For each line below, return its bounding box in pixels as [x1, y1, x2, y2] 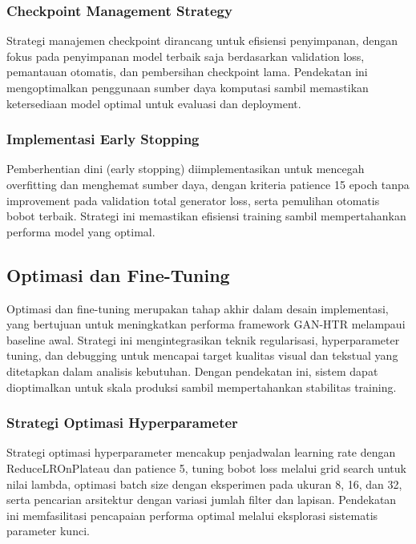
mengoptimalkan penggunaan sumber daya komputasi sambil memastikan [6, 79, 369, 95]
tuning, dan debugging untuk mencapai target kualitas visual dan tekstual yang [6, 347, 398, 364]
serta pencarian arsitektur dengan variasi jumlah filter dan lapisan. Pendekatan [6, 491, 397, 508]
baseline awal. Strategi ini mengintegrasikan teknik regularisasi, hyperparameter [6, 331, 400, 348]
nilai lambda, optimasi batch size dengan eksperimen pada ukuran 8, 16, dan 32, [6, 475, 402, 492]
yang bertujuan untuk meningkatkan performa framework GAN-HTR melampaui [6, 316, 406, 332]
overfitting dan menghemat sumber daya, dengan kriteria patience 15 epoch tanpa [6, 176, 410, 192]
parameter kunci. [6, 522, 90, 539]
